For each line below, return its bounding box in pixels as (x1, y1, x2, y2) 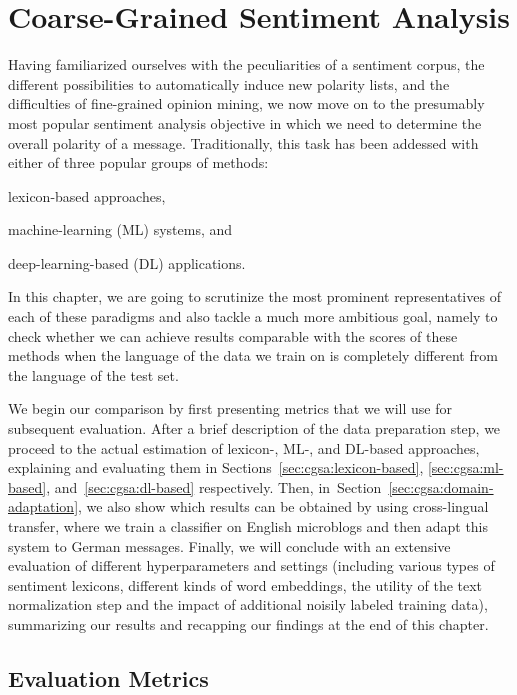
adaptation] (8, 496, 79, 517)
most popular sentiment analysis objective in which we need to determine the (8, 112, 482, 133)
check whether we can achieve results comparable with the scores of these (8, 325, 458, 346)
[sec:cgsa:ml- (427, 457, 504, 478)
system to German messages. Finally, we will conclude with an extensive (8, 535, 451, 556)
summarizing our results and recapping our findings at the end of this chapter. (8, 613, 489, 634)
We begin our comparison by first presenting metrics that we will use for (8, 398, 452, 419)
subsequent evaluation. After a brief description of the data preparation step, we (8, 418, 501, 439)
